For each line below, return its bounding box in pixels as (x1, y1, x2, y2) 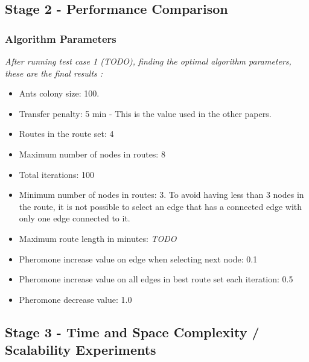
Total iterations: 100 (19, 168, 94, 180)
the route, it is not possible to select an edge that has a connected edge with (19, 200, 302, 212)
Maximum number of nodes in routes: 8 (19, 147, 165, 160)
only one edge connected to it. (19, 212, 130, 224)
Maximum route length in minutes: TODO (19, 232, 177, 244)
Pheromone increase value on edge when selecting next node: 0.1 (19, 252, 258, 265)
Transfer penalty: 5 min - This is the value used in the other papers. (19, 107, 272, 119)
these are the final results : (5, 66, 103, 79)
